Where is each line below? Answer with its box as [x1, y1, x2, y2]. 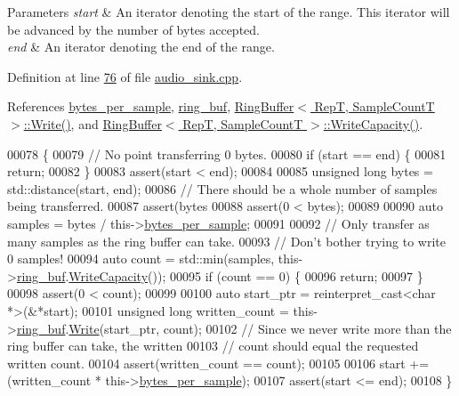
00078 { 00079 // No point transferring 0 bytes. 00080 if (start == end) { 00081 [7, 144, 447, 163]
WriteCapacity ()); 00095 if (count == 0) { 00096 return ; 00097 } [68, 266, 423, 285]
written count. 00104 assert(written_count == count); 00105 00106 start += [7, 353, 430, 372]
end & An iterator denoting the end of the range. [7, 37, 275, 56]
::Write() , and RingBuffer [23, 114, 162, 133]
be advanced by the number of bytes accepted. [7, 20, 260, 38]
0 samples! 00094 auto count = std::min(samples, [7, 249, 275, 268]
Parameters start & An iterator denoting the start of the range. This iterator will [7, 3, 450, 20]
